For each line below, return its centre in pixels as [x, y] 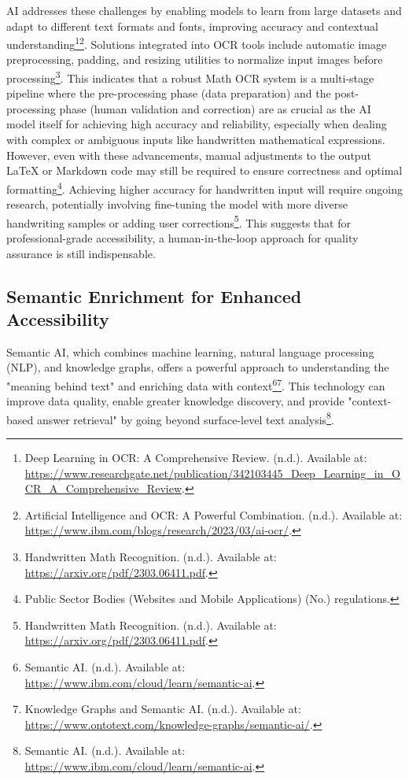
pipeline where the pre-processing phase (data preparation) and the [169, 93]
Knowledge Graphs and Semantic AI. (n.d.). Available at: [163, 709]
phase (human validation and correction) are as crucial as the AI [215, 108]
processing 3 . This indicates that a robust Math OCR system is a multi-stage [190, 77]
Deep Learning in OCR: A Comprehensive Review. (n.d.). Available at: [196, 457]
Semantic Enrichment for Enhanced [154, 296]
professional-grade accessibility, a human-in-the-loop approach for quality [182, 237]
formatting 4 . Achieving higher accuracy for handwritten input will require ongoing [204, 187]
